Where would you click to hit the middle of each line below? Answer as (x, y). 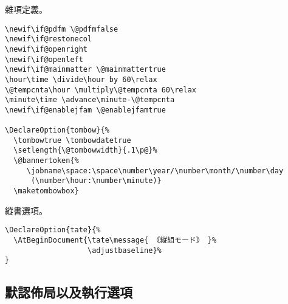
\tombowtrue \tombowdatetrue (72, 140)
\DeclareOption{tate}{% (53, 230)
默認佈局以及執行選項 (69, 292)
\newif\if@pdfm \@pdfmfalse (62, 29)
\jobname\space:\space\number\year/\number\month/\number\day (155, 171)
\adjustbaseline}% (125, 250)
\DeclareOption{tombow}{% (57, 130)
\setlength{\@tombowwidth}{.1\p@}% (85, 150)
